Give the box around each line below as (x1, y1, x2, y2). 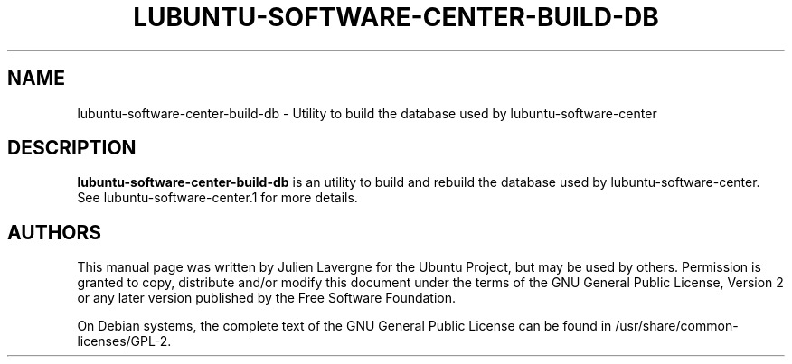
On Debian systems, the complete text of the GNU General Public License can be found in (77, 318, 612, 334)
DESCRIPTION (7, 136, 137, 160)
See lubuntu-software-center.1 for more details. (77, 190, 358, 206)
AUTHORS (7, 220, 102, 244)
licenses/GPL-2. (77, 333, 172, 350)
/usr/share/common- (615, 318, 739, 334)
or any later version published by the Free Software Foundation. (77, 290, 457, 306)
